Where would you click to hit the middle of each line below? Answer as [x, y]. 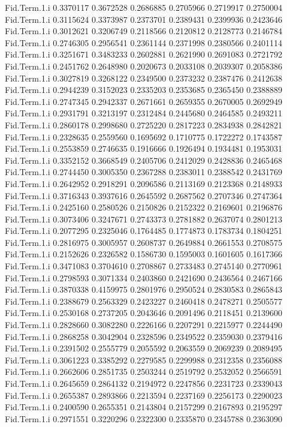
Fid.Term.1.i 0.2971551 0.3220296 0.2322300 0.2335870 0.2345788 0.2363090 [144, 418]
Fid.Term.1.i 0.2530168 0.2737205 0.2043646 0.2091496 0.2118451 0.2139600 [144, 313]
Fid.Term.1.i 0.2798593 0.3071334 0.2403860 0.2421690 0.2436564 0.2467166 [144, 277]
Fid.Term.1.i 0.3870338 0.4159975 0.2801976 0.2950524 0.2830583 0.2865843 [144, 289]
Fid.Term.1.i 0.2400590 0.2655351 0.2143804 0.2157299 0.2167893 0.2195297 [144, 407]
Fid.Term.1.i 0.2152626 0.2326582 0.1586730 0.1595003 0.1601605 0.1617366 [144, 254]
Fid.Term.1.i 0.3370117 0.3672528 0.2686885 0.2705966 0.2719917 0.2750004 [144, 7]
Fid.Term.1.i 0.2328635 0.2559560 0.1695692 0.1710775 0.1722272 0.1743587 [144, 136]
